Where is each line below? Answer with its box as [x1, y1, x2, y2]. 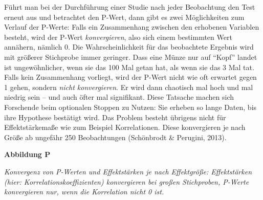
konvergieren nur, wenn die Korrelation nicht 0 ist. [4, 186, 164, 197]
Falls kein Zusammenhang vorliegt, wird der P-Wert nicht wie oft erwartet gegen [4, 72, 257, 82]
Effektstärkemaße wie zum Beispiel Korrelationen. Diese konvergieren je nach [4, 122, 246, 132]
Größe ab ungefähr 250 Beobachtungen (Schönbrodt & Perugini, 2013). [4, 131, 227, 142]
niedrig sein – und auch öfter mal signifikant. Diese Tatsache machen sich [4, 92, 234, 102]
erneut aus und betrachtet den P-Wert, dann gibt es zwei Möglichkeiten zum [4, 11, 245, 22]
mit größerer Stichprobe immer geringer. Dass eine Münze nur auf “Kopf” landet [4, 51, 257, 62]
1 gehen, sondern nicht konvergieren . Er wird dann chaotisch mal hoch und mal [4, 81, 253, 92]
